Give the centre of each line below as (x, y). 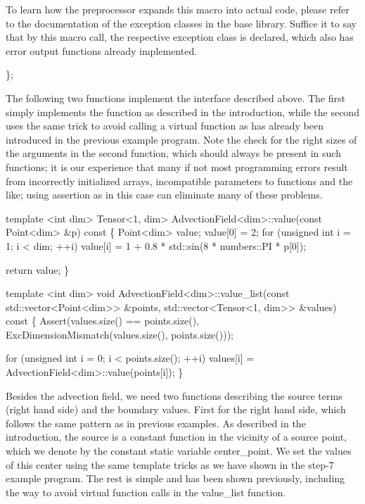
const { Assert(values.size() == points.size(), (103, 321)
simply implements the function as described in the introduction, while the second (182, 112)
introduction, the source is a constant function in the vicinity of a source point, (177, 437)
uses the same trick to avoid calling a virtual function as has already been (165, 126)
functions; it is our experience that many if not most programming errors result (177, 166)
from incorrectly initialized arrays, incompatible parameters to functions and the (179, 181)
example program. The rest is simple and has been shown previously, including (175, 478)
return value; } (37, 269)
